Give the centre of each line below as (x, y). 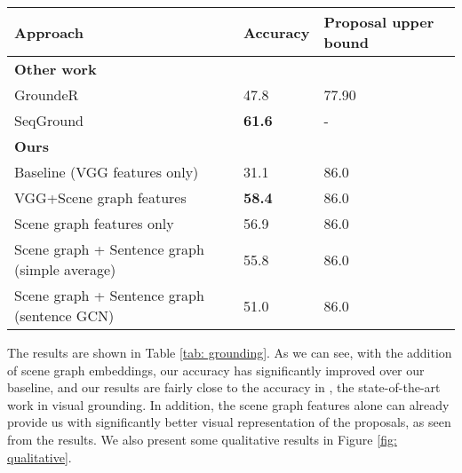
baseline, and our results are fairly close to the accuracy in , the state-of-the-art (224, 387)
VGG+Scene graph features (100, 197)
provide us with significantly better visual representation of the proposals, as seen (229, 422)
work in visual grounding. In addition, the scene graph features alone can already (228, 404)
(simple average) (65, 269)
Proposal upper (379, 22)
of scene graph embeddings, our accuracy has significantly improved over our (216, 370)
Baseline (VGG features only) (107, 172)
